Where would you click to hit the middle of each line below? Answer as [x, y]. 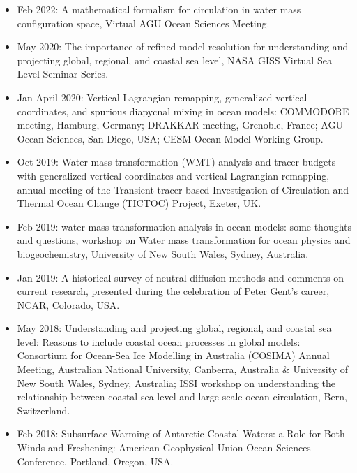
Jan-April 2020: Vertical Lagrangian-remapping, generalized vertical [162, 97]
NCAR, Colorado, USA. [68, 304]
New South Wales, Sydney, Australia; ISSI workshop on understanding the [176, 383]
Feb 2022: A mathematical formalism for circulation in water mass [159, 9]
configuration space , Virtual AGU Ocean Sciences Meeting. [143, 23]
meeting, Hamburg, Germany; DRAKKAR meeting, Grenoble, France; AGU [180, 125]
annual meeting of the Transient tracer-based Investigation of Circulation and [183, 189]
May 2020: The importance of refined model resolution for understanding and [183, 46]
